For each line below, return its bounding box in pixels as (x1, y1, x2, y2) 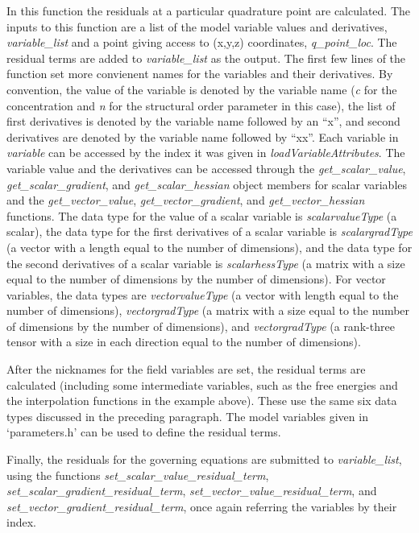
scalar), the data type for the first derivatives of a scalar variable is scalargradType (6, 223, 413, 240)
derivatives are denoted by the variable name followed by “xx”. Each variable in (6, 128, 399, 145)
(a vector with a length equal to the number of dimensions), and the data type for (6, 238, 413, 255)
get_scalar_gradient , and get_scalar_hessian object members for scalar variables (6, 176, 408, 192)
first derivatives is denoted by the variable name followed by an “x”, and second (6, 113, 400, 130)
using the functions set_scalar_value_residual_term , (6, 466, 269, 483)
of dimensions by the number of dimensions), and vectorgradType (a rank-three (6, 317, 395, 334)
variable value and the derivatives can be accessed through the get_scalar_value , (6, 159, 406, 176)
